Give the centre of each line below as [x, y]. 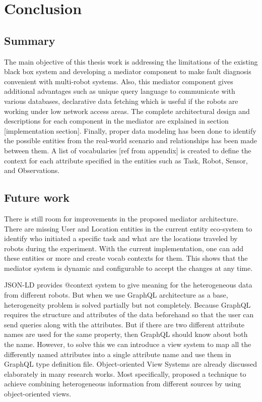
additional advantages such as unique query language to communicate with [120, 91]
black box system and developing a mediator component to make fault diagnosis [128, 71]
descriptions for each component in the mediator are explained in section [116, 121]
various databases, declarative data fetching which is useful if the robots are [121, 101]
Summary [30, 40]
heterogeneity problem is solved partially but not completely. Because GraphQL [127, 304]
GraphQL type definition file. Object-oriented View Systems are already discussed [131, 364]
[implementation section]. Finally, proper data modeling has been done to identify [130, 130]
